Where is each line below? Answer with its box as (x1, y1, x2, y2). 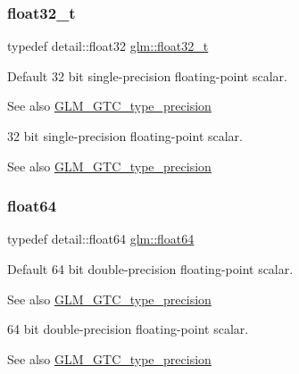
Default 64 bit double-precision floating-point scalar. (7, 260, 294, 278)
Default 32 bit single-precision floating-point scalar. (7, 66, 287, 85)
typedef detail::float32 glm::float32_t (7, 37, 209, 55)
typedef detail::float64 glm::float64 (7, 229, 195, 248)
